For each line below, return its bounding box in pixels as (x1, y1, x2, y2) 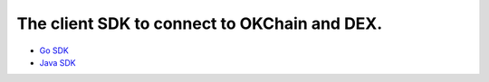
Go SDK (39, 45, 70, 56)
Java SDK (39, 57, 76, 68)
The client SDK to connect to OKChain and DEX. (16, 14, 383, 33)
